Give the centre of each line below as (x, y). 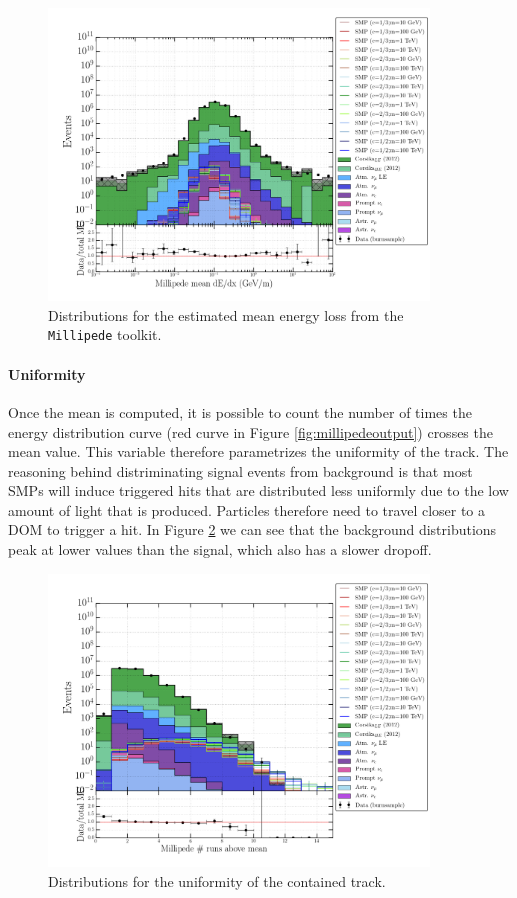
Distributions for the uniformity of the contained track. (217, 880)
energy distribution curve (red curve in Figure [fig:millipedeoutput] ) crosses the (250, 431)
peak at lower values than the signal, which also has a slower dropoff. (220, 549)
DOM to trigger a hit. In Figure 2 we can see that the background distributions (252, 529)
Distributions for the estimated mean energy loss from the (226, 314)
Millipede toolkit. (105, 334)
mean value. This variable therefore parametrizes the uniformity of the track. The (258, 451)
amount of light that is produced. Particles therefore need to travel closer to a (247, 509)
